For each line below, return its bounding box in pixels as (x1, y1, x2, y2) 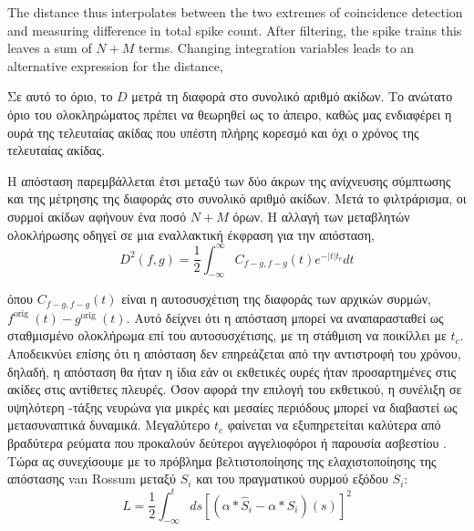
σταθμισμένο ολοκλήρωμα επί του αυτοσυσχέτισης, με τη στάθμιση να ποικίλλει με (7, 326, 447, 345)
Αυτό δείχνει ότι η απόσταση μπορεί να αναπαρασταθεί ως (134, 307, 444, 327)
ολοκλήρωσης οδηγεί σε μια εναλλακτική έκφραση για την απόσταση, (7, 224, 375, 244)
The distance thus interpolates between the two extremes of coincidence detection (7, 3, 463, 21)
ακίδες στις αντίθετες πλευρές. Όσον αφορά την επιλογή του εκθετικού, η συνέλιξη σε (7, 380, 462, 399)
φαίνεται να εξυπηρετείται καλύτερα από (227, 415, 441, 434)
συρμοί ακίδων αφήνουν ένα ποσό (7, 206, 187, 225)
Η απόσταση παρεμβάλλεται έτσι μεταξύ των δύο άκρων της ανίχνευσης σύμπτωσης (7, 171, 451, 190)
